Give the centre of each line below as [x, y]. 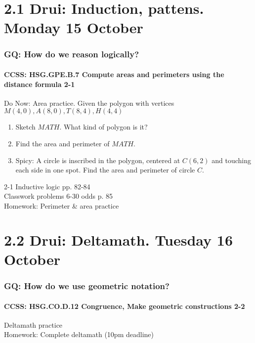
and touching [231, 160]
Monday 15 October [74, 27]
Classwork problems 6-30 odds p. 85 [59, 196]
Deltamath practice [33, 324]
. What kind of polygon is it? [104, 127]
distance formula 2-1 [40, 84]
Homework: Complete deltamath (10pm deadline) [79, 334]
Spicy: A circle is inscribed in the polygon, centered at [98, 160]
